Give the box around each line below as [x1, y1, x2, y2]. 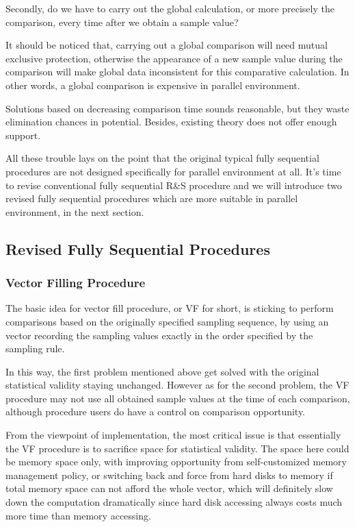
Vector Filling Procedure [5, 274, 146, 291]
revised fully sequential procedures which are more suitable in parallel [5, 191, 298, 206]
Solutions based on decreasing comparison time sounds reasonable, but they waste [5, 101, 350, 115]
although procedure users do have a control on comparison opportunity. [5, 404, 306, 419]
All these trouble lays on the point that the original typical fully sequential [5, 151, 319, 165]
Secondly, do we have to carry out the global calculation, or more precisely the [5, 1, 334, 15]
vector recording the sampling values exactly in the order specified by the [5, 328, 313, 342]
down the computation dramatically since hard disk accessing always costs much [5, 495, 343, 509]
